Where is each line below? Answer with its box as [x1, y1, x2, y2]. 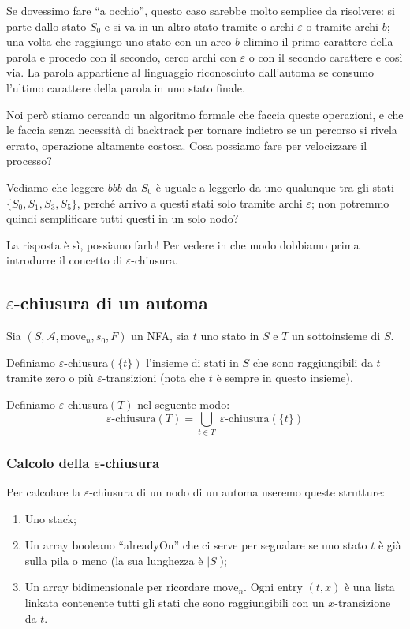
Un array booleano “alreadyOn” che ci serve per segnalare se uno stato [24, 537, 367, 553]
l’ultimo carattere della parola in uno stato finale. [6, 79, 245, 95]
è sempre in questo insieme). [216, 369, 353, 386]
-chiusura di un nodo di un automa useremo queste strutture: [89, 484, 386, 500]
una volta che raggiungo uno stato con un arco [6, 33, 232, 50]
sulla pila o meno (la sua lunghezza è [24, 552, 203, 568]
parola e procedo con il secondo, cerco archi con [6, 48, 237, 65]
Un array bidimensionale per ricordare [24, 578, 210, 595]
